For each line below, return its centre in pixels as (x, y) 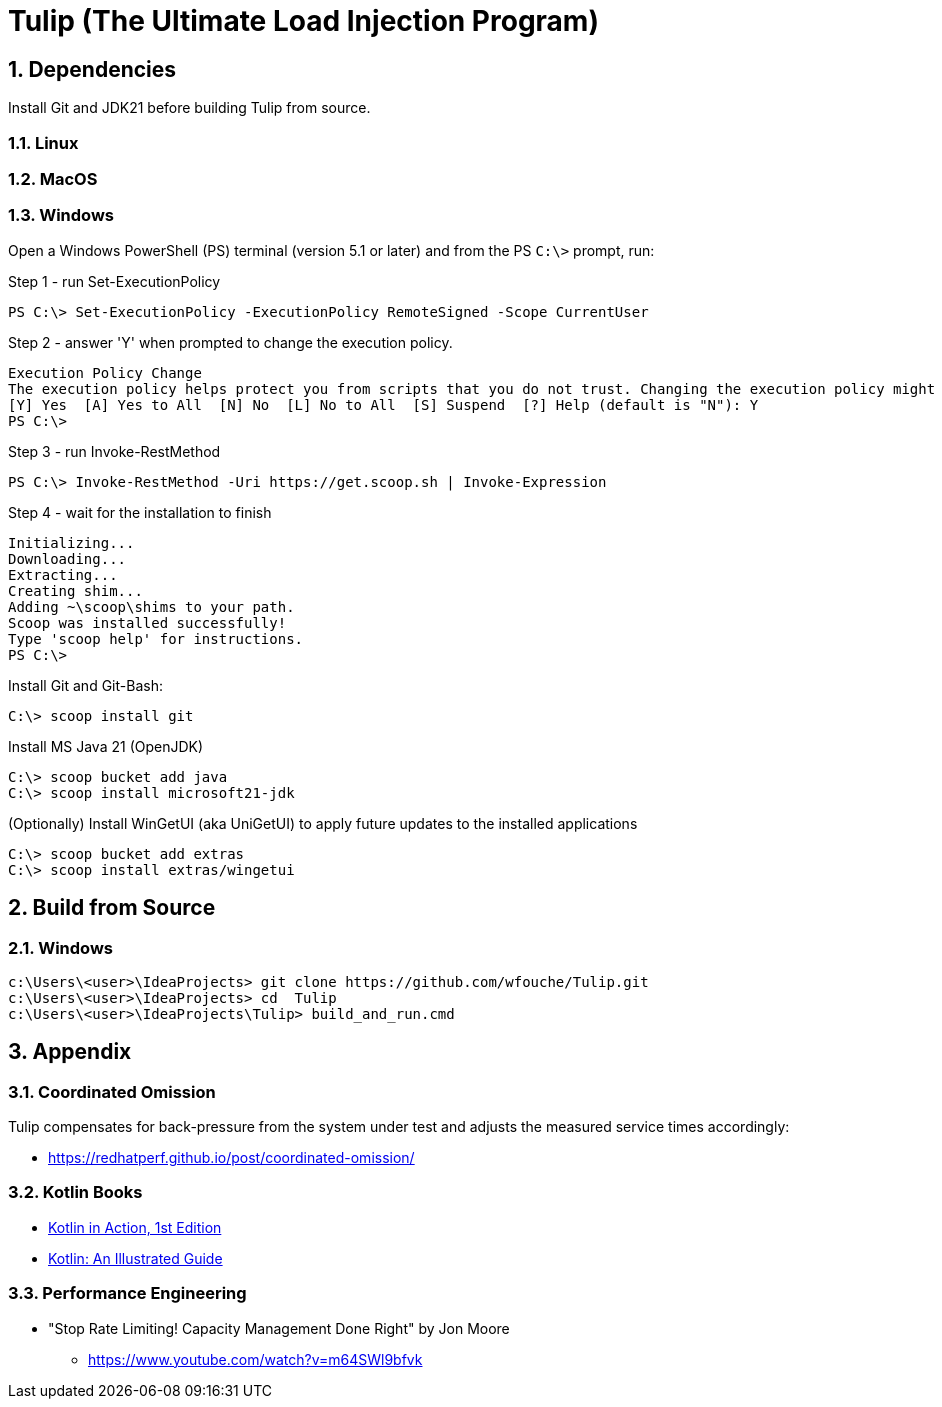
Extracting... (63, 574)
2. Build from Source (112, 908)
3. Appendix (70, 1052)
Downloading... (67, 558)
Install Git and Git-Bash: (85, 685)
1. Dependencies (92, 69)
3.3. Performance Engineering (127, 1293)
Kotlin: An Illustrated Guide (135, 1258)
